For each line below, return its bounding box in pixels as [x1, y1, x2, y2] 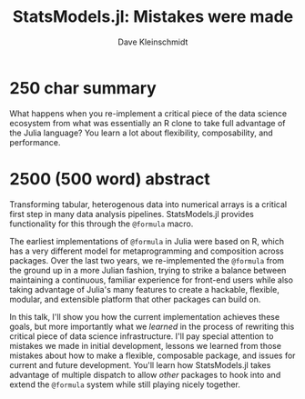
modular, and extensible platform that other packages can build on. [9, 294, 261, 304]
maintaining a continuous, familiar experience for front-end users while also [9, 274, 294, 285]
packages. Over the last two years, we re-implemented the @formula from [9, 254, 285, 265]
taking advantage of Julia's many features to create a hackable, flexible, [9, 284, 280, 294]
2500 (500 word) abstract [9, 168, 211, 189]
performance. [9, 136, 61, 147]
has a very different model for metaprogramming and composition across [9, 245, 284, 256]
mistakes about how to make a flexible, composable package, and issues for [9, 350, 296, 361]
